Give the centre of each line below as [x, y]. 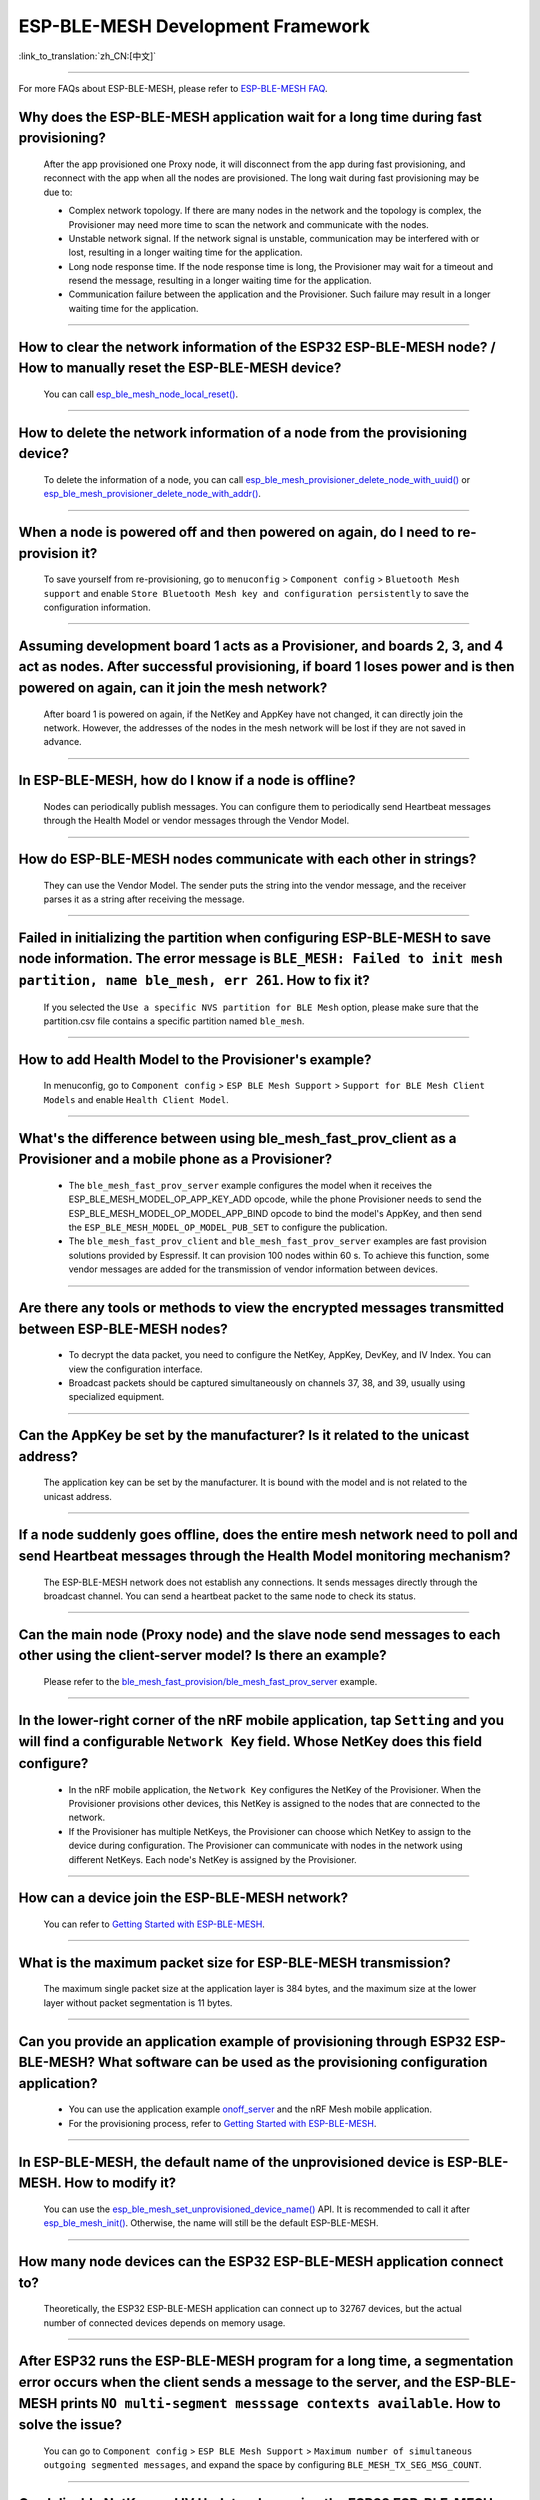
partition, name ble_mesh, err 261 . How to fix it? [194, 980]
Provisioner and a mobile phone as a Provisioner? [175, 1159]
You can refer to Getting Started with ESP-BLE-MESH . [154, 1924]
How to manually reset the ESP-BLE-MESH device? [180, 368]
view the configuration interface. [136, 1369]
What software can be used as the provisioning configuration [292, 2062]
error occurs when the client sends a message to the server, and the [235, 2381]
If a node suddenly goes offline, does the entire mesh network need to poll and [268, 1535]
